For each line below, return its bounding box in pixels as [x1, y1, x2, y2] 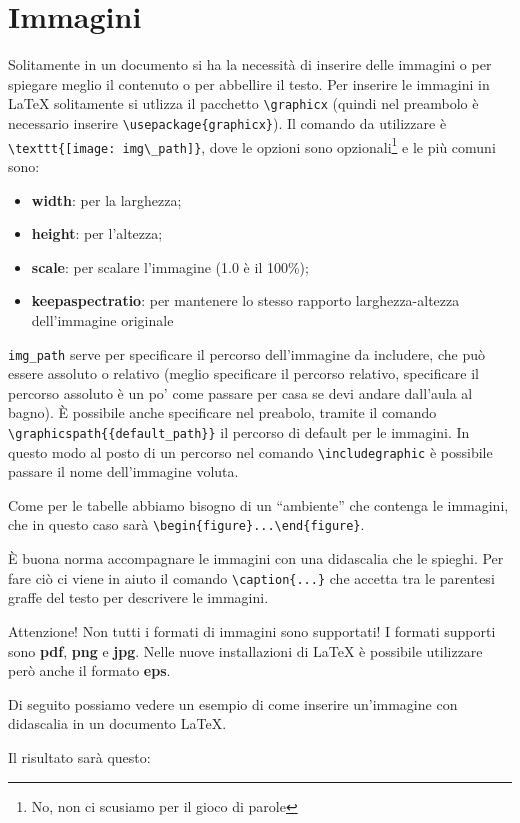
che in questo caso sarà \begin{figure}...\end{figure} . [8, 514, 365, 535]
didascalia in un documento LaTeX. [8, 713, 227, 734]
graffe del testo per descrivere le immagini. [8, 587, 269, 608]
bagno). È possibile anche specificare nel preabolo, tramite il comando [8, 402, 437, 423]
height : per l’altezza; [31, 223, 163, 244]
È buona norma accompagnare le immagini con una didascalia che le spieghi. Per [8, 548, 504, 569]
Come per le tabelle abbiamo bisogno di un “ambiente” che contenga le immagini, [8, 494, 509, 515]
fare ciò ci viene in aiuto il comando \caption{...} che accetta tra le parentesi [8, 567, 495, 588]
